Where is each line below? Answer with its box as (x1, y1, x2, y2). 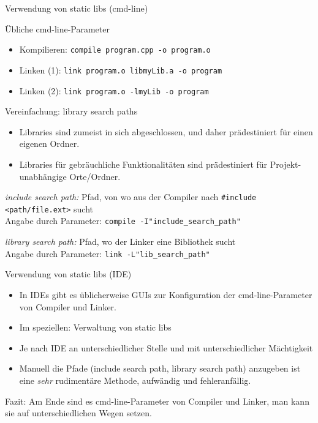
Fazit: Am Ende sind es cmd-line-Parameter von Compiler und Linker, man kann (5, 394, 309, 407)
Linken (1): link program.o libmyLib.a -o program (19, 63, 222, 76)
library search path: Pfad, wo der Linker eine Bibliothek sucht (5, 235, 236, 248)
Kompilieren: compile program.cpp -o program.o (19, 43, 211, 56)
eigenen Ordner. (19, 137, 80, 150)
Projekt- (270, 157, 301, 170)
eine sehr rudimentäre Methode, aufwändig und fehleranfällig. (19, 373, 251, 386)
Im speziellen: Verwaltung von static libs (19, 321, 172, 334)
